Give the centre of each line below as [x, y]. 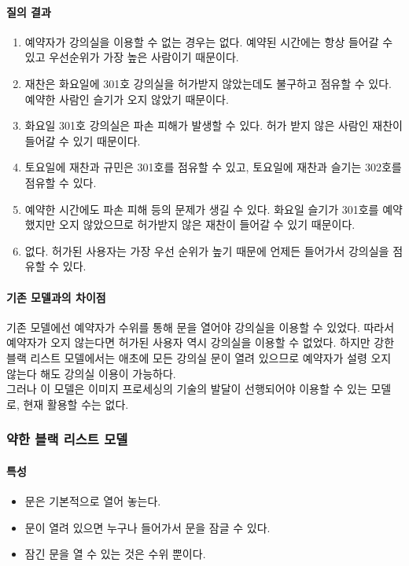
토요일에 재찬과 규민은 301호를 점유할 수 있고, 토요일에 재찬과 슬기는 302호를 [213, 167]
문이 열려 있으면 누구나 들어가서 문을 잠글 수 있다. [147, 527]
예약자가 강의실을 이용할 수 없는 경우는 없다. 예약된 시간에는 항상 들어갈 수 [209, 41]
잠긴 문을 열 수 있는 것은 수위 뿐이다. [115, 554]
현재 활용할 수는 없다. [76, 404]
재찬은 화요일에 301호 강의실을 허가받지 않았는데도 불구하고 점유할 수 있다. [208, 83]
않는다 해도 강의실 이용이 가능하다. [91, 373]
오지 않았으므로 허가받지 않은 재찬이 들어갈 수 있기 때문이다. [207, 224]
